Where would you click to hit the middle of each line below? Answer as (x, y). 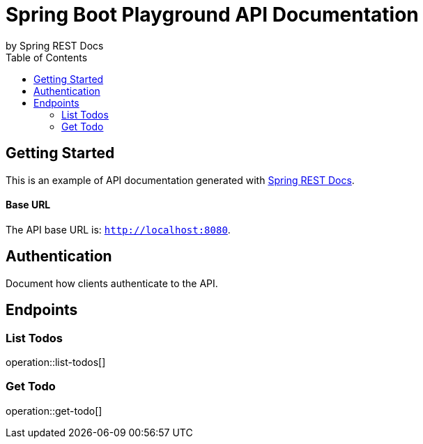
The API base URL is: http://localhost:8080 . (118, 229)
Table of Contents (47, 57)
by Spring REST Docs (55, 45)
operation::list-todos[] (56, 362)
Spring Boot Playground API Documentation (212, 15)
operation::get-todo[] (54, 411)
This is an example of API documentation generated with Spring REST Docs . (180, 180)
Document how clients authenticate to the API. (112, 283)
